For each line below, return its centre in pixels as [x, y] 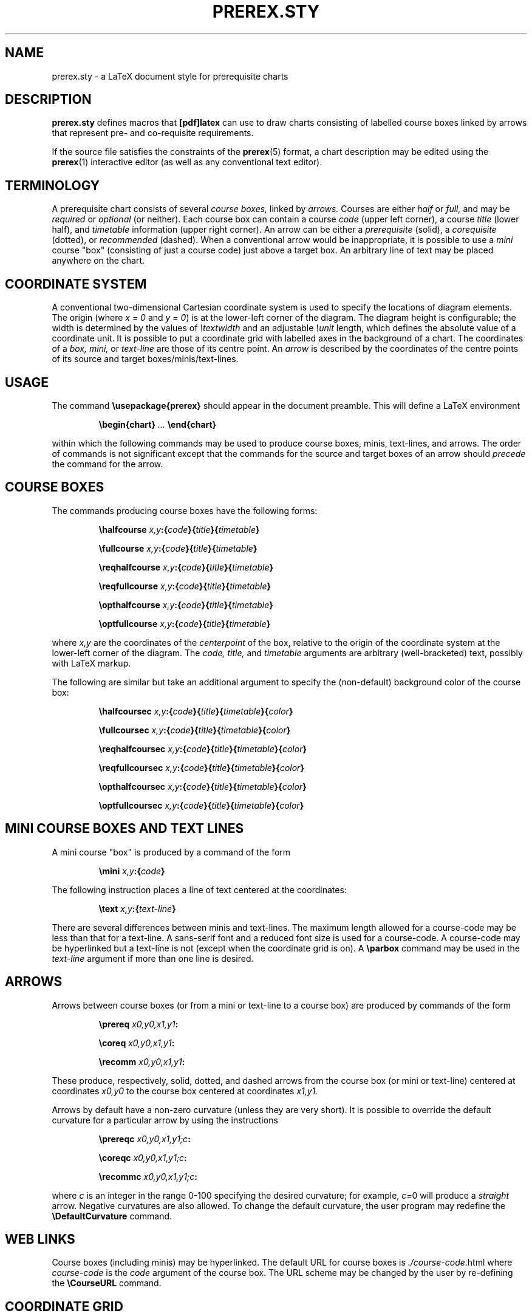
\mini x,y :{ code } [132, 871]
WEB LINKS [40, 1239]
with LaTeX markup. [91, 663]
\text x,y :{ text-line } [137, 908]
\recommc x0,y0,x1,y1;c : [148, 1176]
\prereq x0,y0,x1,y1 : [138, 1024]
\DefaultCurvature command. [112, 1216]
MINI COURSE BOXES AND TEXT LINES [124, 829]
